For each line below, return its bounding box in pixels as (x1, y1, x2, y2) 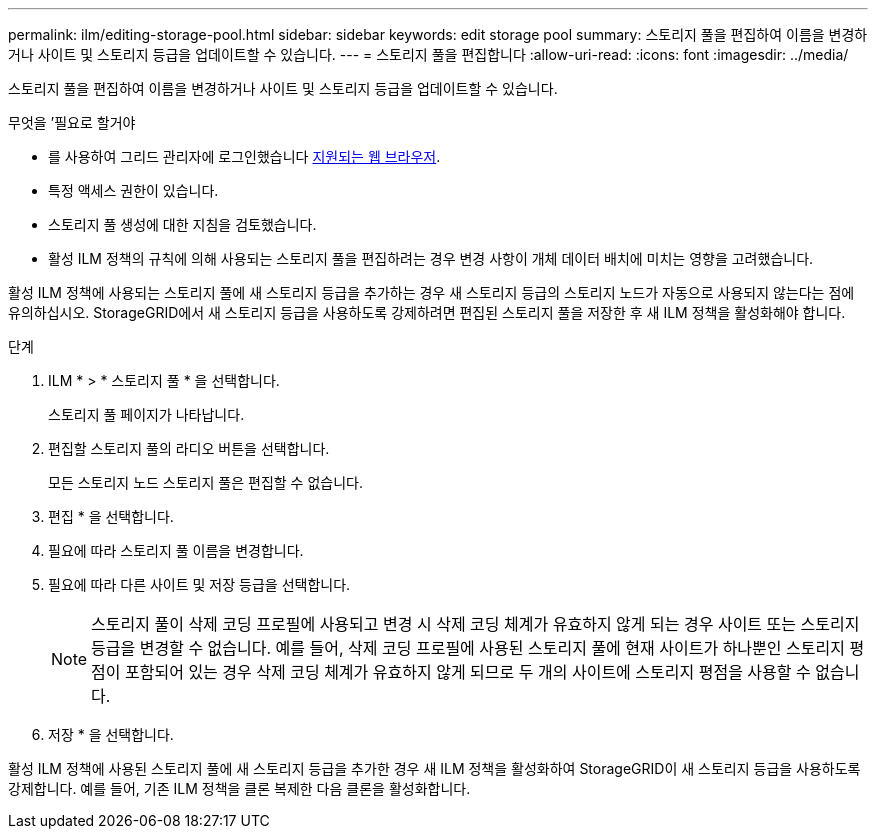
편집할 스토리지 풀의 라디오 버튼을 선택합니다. (48, 440, 330, 457)
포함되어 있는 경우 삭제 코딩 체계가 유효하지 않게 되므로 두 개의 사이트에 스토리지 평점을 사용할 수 (125, 662, 811, 682)
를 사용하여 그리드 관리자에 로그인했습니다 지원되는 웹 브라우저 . (48, 148, 441, 165)
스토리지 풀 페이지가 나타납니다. (48, 406, 245, 423)
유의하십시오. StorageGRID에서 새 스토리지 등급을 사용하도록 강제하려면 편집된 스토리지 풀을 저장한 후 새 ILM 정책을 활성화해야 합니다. (8, 304, 846, 321)
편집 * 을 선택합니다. (48, 508, 174, 525)
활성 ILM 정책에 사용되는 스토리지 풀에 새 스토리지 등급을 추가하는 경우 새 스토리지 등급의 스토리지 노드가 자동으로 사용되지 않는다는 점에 (8, 284, 855, 301)
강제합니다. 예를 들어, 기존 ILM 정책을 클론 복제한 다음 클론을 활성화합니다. (8, 780, 471, 797)
